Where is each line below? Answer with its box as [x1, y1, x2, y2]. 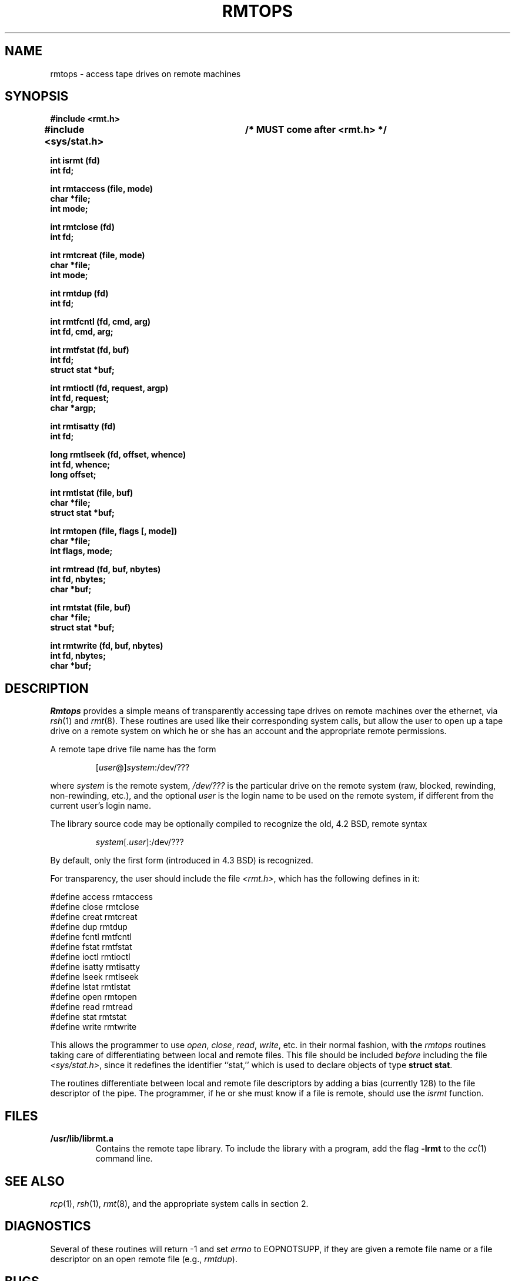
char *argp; [50, 403, 96, 413]
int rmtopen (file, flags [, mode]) [50, 526, 178, 536]
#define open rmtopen [50, 992, 137, 1002]
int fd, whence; [50, 459, 111, 470]
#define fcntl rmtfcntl [50, 932, 132, 942]
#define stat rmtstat [50, 1012, 127, 1022]
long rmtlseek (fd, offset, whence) [50, 449, 186, 460]
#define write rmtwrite [50, 1022, 137, 1032]
